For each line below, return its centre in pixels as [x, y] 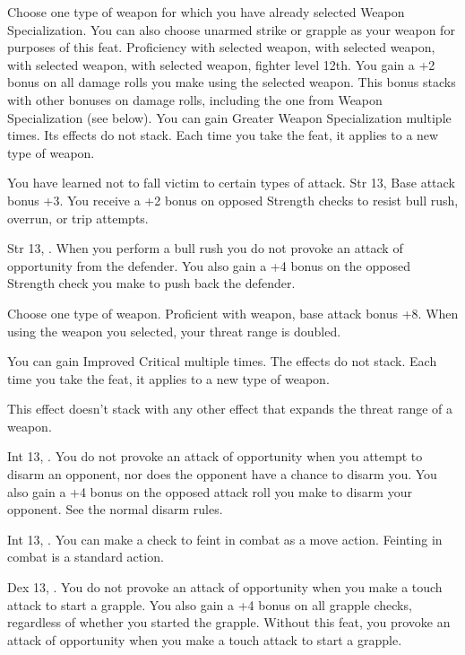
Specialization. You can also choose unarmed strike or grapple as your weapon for [231, 29]
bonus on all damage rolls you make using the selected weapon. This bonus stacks [232, 82]
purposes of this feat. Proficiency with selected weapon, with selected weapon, [221, 47]
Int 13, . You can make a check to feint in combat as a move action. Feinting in [225, 539]
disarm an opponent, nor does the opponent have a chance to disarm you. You [222, 474]
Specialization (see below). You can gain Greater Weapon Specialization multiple [229, 117]
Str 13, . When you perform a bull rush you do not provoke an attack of [205, 248]
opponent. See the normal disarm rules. [115, 509]
